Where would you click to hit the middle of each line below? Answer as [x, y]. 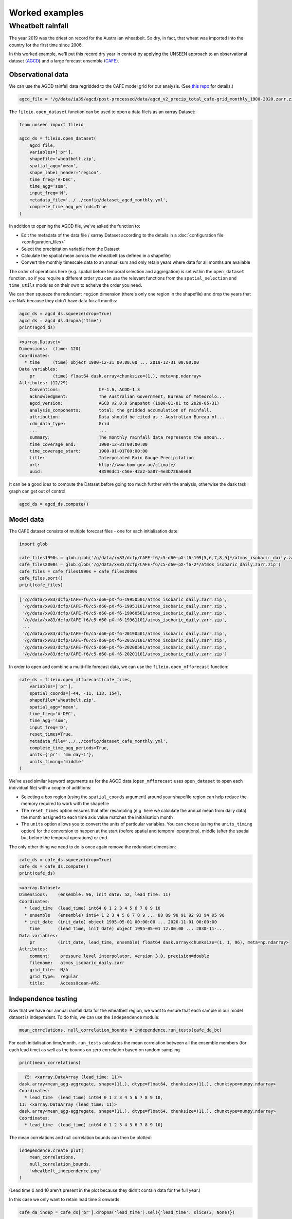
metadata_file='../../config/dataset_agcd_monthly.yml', [99, 200]
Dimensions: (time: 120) [50, 349]
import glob [34, 544]
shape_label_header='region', [65, 173]
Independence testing [43, 999]
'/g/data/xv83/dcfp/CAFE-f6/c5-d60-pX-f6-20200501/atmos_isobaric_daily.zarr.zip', [125, 647]
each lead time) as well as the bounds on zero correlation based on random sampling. [95, 1050]
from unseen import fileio [51, 125]
